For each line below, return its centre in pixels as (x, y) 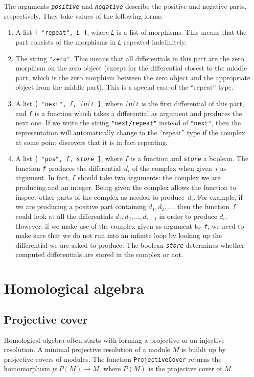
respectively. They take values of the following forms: (83, 15)
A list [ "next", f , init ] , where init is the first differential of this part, (130, 103)
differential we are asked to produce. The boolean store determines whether (130, 245)
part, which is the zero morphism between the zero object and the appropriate (133, 77)
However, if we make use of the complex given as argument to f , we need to (130, 225)
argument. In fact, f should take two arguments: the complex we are (118, 177)
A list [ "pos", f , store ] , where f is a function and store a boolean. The (132, 158)
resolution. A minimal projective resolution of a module (87, 349)
